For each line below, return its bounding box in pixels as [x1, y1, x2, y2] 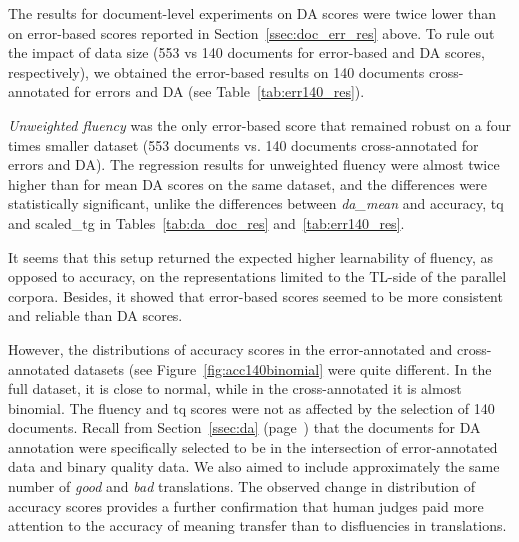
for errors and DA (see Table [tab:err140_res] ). [74, 81, 365, 102]
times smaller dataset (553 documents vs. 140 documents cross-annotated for [8, 134, 479, 155]
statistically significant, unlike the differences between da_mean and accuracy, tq [8, 193, 504, 214]
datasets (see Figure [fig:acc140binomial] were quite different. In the [74, 358, 492, 379]
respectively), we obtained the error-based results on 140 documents [8, 61, 425, 82]
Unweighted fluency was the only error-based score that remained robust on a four [8, 114, 511, 135]
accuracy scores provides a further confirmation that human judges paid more [8, 495, 484, 516]
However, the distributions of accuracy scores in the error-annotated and [8, 338, 453, 359]
